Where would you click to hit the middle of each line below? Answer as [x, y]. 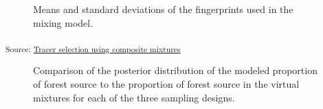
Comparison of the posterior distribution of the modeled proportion [175, 70]
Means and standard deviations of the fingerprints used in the [163, 9]
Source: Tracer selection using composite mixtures [93, 48]
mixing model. [63, 22]
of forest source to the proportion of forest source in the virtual [166, 83]
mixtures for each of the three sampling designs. [134, 97]
